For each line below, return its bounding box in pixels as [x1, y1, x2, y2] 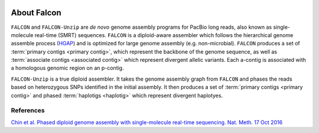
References [11, 107, 45, 115]
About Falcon [11, 8, 61, 18]
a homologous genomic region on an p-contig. [11, 65, 124, 72]
